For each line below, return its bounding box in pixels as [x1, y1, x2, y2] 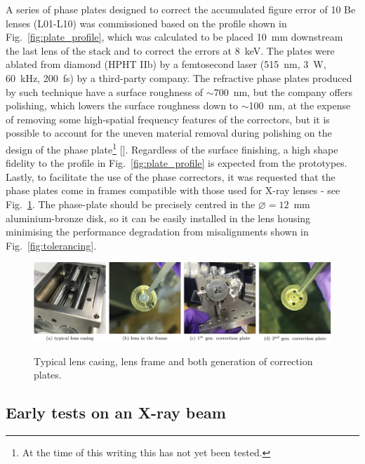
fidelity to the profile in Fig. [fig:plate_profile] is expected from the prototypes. [6, 156, 347, 170]
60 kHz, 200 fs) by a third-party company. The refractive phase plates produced [6, 70, 352, 85]
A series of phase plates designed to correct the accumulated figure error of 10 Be [6, 2, 356, 16]
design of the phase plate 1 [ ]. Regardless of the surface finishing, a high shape [6, 139, 338, 156]
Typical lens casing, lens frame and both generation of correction [34, 353, 313, 368]
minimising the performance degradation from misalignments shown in [6, 224, 309, 239]
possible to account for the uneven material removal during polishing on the [6, 125, 332, 140]
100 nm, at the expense [248, 98, 351, 113]
